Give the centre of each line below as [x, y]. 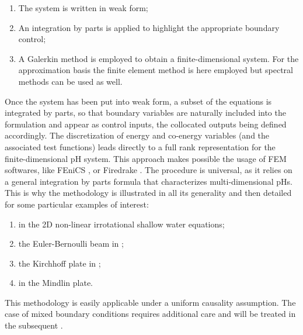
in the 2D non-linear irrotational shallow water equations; [121, 224]
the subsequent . [34, 325]
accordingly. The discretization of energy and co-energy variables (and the [137, 135]
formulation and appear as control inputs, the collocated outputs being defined [146, 124]
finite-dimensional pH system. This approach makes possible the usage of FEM [146, 158]
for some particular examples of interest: [77, 204]
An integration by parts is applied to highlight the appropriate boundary [149, 27]
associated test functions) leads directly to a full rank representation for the [140, 146]
